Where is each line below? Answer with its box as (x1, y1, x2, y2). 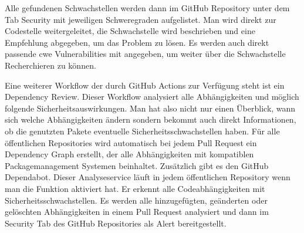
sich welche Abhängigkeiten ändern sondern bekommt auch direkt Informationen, (5, 113, 296, 126)
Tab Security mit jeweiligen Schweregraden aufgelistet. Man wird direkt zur (5, 13, 276, 25)
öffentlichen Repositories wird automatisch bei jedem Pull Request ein (5, 136, 257, 148)
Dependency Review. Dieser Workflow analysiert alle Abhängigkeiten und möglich (5, 90, 299, 103)
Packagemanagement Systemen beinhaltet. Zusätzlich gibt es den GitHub (5, 159, 269, 171)
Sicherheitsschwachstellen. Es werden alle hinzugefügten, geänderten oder (5, 194, 268, 206)
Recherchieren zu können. (5, 59, 96, 71)
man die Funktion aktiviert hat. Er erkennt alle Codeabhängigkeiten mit (5, 182, 265, 194)
